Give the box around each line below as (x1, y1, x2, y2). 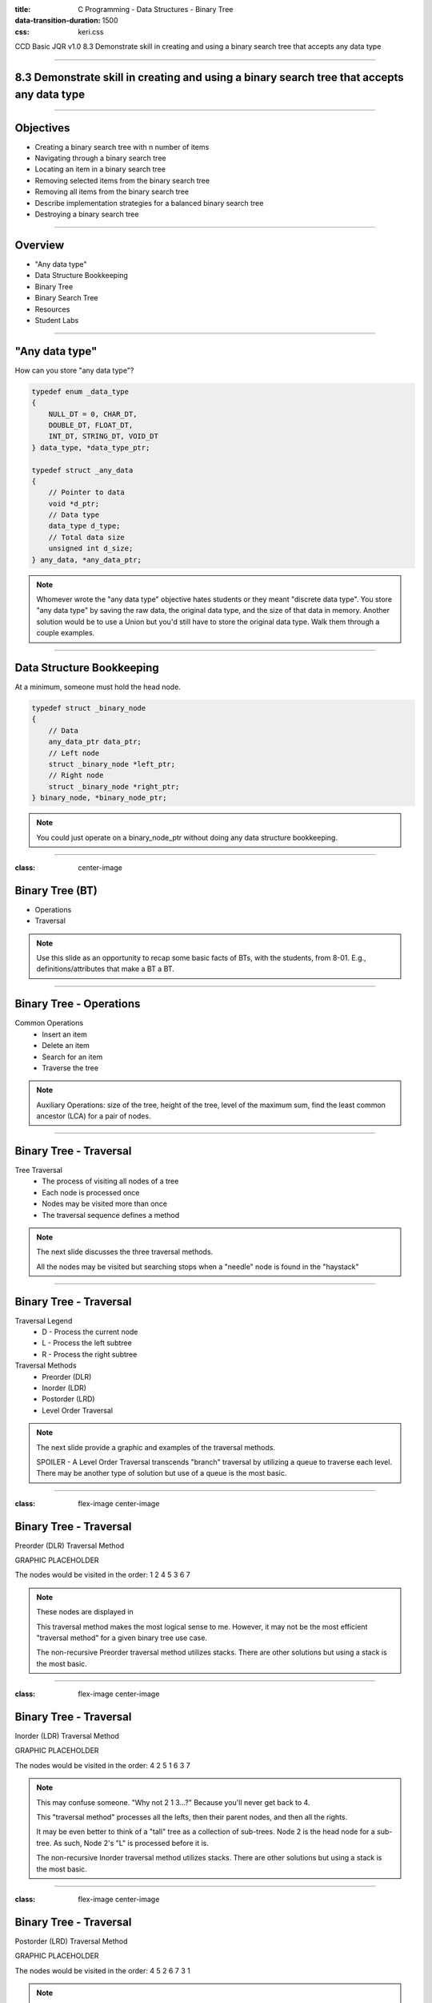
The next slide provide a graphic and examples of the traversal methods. (36, 1442, 276, 1452)
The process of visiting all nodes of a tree (42, 1176, 179, 1186)
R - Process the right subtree (42, 1349, 138, 1359)
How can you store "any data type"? (14, 365, 134, 375)
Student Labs (34, 315, 79, 324)
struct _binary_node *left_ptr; (48, 760, 176, 769)
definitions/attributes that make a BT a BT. (36, 964, 175, 973)
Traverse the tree (42, 1062, 99, 1073)
